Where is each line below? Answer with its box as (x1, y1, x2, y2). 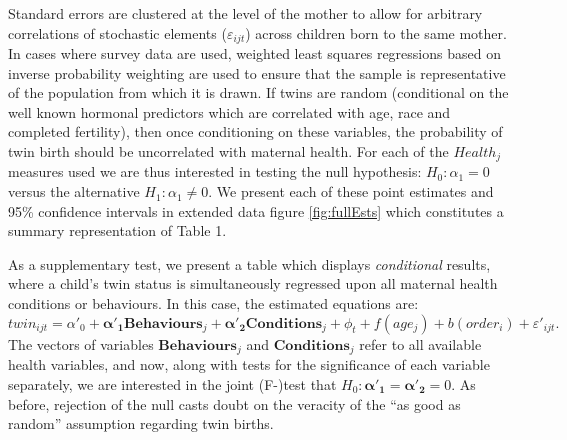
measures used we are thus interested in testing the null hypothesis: (8, 161, 422, 182)
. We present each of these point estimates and (208, 181, 494, 202)
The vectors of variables (8, 333, 154, 354)
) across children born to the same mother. (245, 22, 507, 43)
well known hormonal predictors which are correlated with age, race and (8, 101, 451, 122)
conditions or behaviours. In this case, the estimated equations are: (8, 293, 419, 314)
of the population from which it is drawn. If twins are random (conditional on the (8, 82, 509, 103)
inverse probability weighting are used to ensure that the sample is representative (8, 62, 506, 83)
